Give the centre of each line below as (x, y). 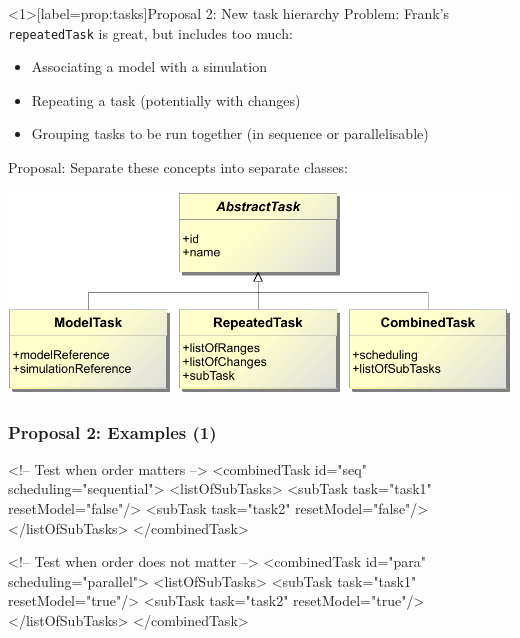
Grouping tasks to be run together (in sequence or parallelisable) (230, 133)
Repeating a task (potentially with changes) (166, 99)
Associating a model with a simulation (149, 66)
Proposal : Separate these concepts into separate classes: (178, 167)
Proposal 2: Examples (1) (112, 431)
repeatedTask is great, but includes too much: (150, 32)
